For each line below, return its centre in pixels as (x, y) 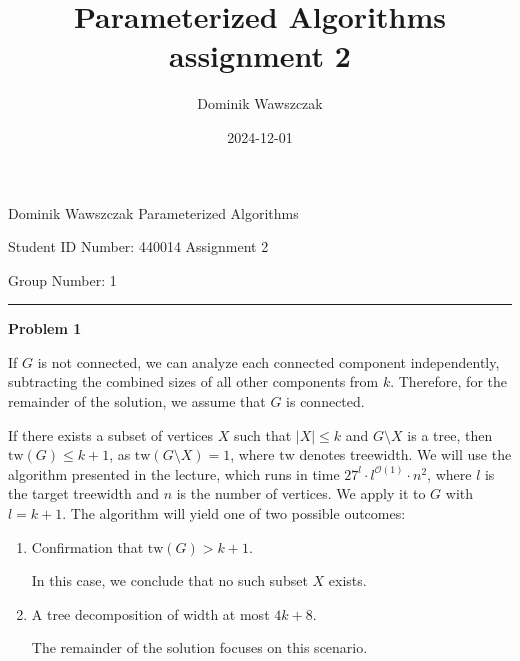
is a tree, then (450, 434)
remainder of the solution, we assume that (137, 401)
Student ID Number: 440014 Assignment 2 (138, 246)
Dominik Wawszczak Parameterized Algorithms (153, 212)
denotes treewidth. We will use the (405, 454)
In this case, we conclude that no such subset (169, 580)
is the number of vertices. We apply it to (301, 493)
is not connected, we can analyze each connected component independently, (268, 361)
